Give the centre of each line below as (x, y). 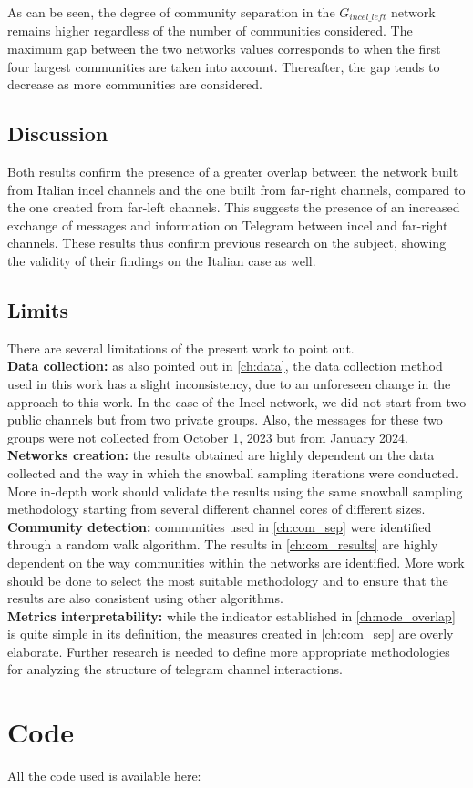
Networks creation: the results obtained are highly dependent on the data (221, 455)
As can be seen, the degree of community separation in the (171, 12)
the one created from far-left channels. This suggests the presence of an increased (234, 207)
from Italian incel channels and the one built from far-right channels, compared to (236, 189)
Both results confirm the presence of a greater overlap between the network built (233, 172)
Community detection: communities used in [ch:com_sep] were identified (220, 526)
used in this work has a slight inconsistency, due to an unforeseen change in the (229, 383)
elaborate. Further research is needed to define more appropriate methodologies (229, 651)
